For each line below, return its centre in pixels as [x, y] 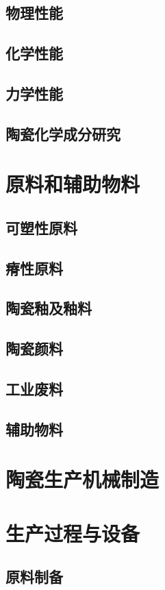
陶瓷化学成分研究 [63, 133]
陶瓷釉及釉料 [49, 308]
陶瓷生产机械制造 [82, 479]
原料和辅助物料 [73, 184]
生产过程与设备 [73, 533]
